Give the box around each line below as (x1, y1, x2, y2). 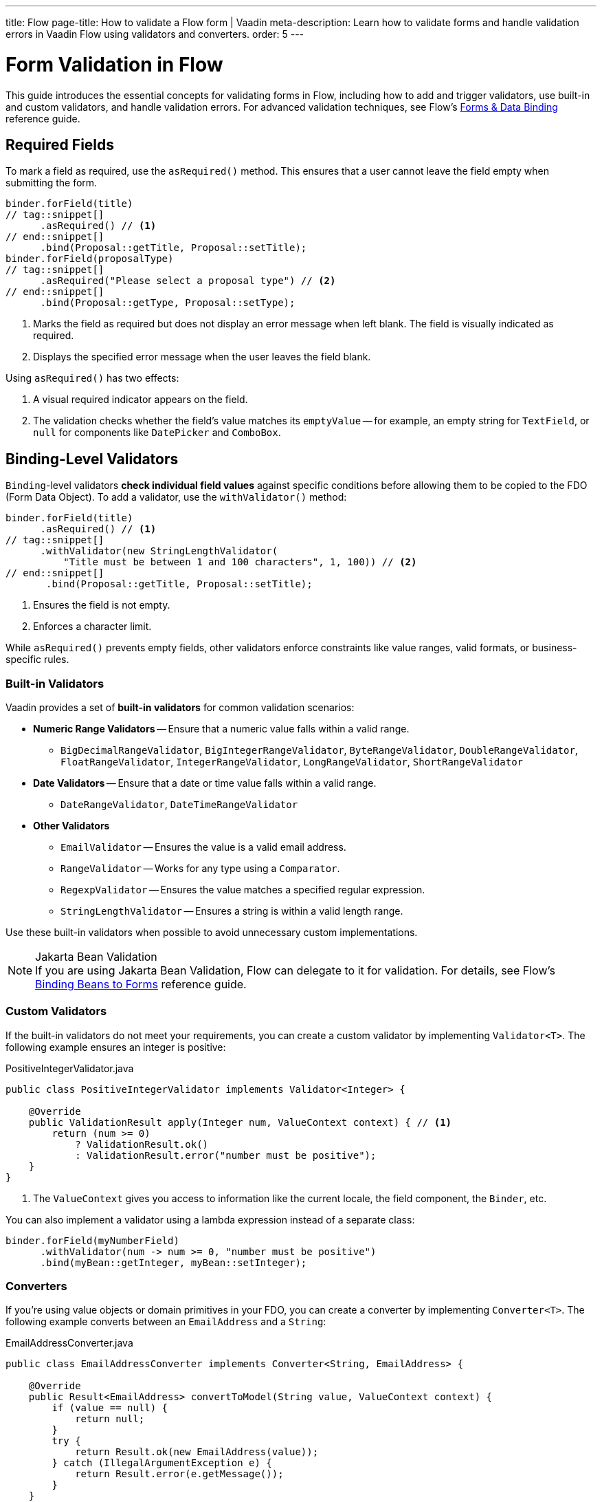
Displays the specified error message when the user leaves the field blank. (33, 351, 371, 363)
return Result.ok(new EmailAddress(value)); (75, 1446, 319, 1458)
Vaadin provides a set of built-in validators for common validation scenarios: (5, 701, 355, 713)
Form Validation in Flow (5, 52, 223, 76)
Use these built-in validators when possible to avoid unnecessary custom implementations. (5, 926, 418, 938)
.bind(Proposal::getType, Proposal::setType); (40, 297, 296, 309)
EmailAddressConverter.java (5, 1337, 133, 1349)
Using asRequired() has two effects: (5, 372, 179, 384)
